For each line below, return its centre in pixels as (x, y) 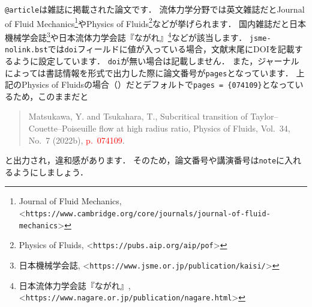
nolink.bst (26, 50)
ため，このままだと (51, 96)
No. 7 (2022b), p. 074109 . (76, 140)
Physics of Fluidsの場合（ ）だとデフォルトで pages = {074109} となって (158, 84)
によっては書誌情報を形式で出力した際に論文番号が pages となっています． (149, 72)
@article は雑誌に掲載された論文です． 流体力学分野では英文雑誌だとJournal (155, 9)
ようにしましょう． (50, 172)
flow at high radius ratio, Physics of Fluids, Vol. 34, (195, 128)
